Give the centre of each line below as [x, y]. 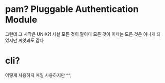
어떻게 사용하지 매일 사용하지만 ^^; [39, 75]
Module [21, 20]
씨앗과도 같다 [31, 40]
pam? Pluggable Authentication [72, 9]
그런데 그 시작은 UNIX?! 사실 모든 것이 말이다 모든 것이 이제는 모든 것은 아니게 [80, 34]
